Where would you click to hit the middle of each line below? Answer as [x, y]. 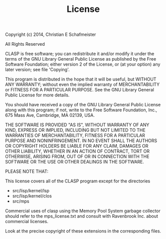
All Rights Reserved [25, 44]
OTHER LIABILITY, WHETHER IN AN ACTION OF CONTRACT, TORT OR [77, 151]
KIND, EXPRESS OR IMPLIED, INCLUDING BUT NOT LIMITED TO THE [75, 130]
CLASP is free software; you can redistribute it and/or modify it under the [80, 54]
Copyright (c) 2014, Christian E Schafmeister [51, 35]
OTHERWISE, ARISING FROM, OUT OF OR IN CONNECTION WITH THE [77, 157]
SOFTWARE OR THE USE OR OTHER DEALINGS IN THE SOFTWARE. [75, 162]
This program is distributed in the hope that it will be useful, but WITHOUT [81, 79]
